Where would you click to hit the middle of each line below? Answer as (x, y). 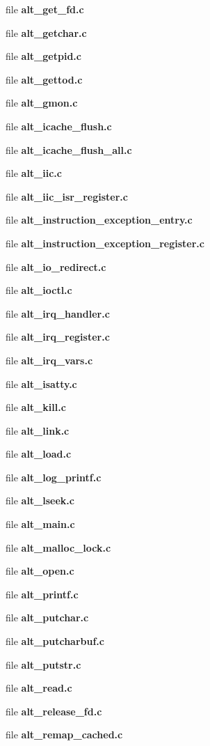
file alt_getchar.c (46, 32)
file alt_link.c (38, 430)
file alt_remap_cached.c (64, 735)
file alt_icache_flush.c (59, 126)
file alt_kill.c (36, 407)
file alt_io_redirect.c (56, 266)
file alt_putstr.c (43, 664)
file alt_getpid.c (43, 56)
